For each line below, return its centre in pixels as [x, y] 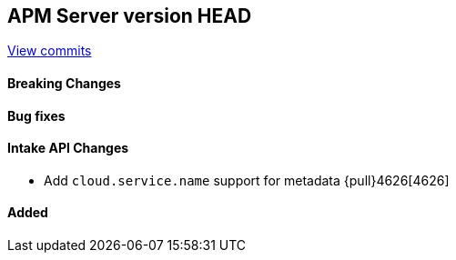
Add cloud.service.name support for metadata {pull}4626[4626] [247, 180]
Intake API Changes [68, 148]
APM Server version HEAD [130, 16]
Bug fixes [36, 115]
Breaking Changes [64, 84]
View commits [50, 51]
